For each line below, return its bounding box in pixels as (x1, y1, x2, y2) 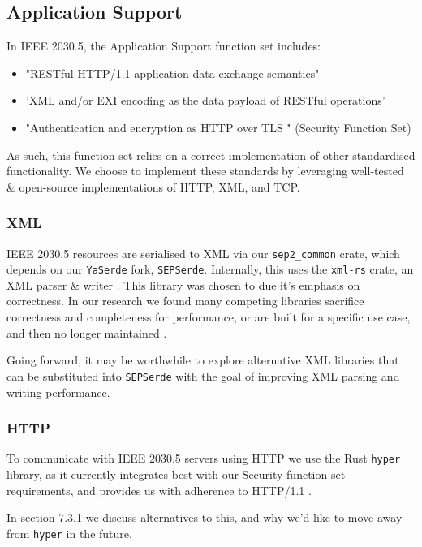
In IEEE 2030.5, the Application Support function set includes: (6, 37, 321, 54)
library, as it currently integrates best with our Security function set (6, 465, 346, 482)
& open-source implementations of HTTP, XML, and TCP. (6, 178, 300, 195)
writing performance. (6, 383, 110, 400)
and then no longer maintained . (6, 324, 167, 341)
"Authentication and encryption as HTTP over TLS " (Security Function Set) (25, 118, 411, 136)
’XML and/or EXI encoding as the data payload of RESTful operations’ (25, 92, 385, 109)
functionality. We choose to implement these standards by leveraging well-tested (6, 162, 404, 179)
